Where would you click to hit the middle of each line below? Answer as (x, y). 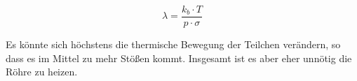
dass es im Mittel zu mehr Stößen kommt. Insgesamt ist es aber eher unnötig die (179, 58)
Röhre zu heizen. (42, 72)
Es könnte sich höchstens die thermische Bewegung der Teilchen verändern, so (173, 44)
